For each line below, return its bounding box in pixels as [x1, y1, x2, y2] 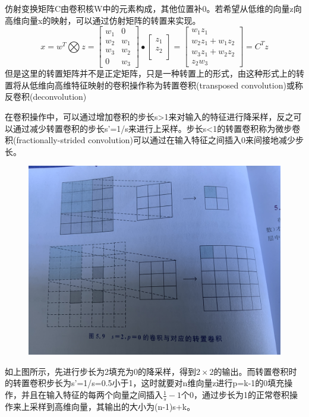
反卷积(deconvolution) [5, 90, 87, 103]
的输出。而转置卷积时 [213, 365, 297, 377]
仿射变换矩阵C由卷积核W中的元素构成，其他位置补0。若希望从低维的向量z [5, 2, 294, 14]
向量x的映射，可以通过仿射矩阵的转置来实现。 [21, 14, 201, 26]
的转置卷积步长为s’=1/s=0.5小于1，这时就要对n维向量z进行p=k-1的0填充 [5, 377, 285, 389]
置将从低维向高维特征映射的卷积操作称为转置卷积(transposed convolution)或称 [5, 78, 303, 91]
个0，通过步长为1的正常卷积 [181, 388, 290, 401]
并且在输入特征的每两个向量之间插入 [21, 388, 163, 401]
